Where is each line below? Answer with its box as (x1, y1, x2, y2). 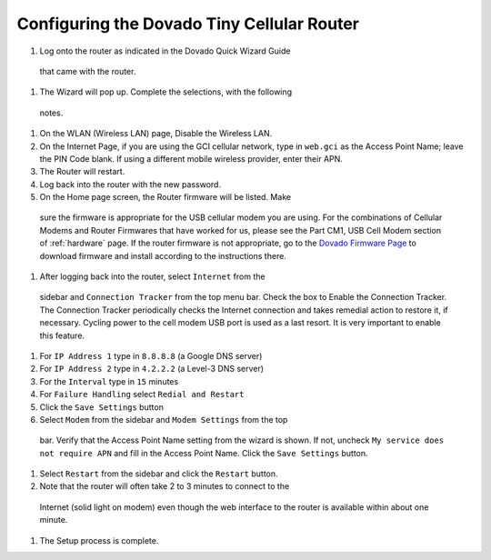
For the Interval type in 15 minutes (39, 375, 179, 386)
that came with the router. (39, 65, 136, 76)
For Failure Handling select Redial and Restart (39, 389, 245, 400)
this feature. (39, 330, 85, 341)
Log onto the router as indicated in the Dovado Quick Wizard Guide (39, 45, 291, 56)
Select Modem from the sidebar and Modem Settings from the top (39, 414, 288, 425)
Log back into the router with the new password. (39, 178, 222, 190)
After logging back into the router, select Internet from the (39, 271, 266, 282)
